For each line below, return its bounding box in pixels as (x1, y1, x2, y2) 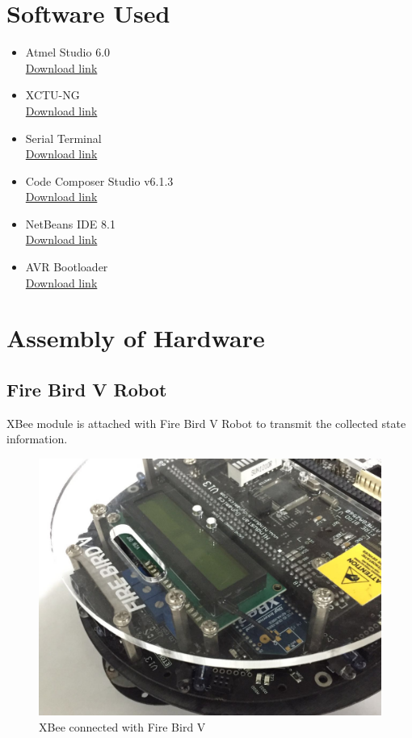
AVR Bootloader (25, 258, 108, 275)
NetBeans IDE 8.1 (25, 215, 116, 232)
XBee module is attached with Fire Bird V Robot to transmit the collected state (6, 414, 406, 431)
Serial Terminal (25, 129, 102, 146)
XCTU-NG (25, 86, 80, 103)
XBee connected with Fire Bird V (39, 718, 206, 735)
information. (6, 430, 68, 447)
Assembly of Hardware (6, 321, 265, 354)
